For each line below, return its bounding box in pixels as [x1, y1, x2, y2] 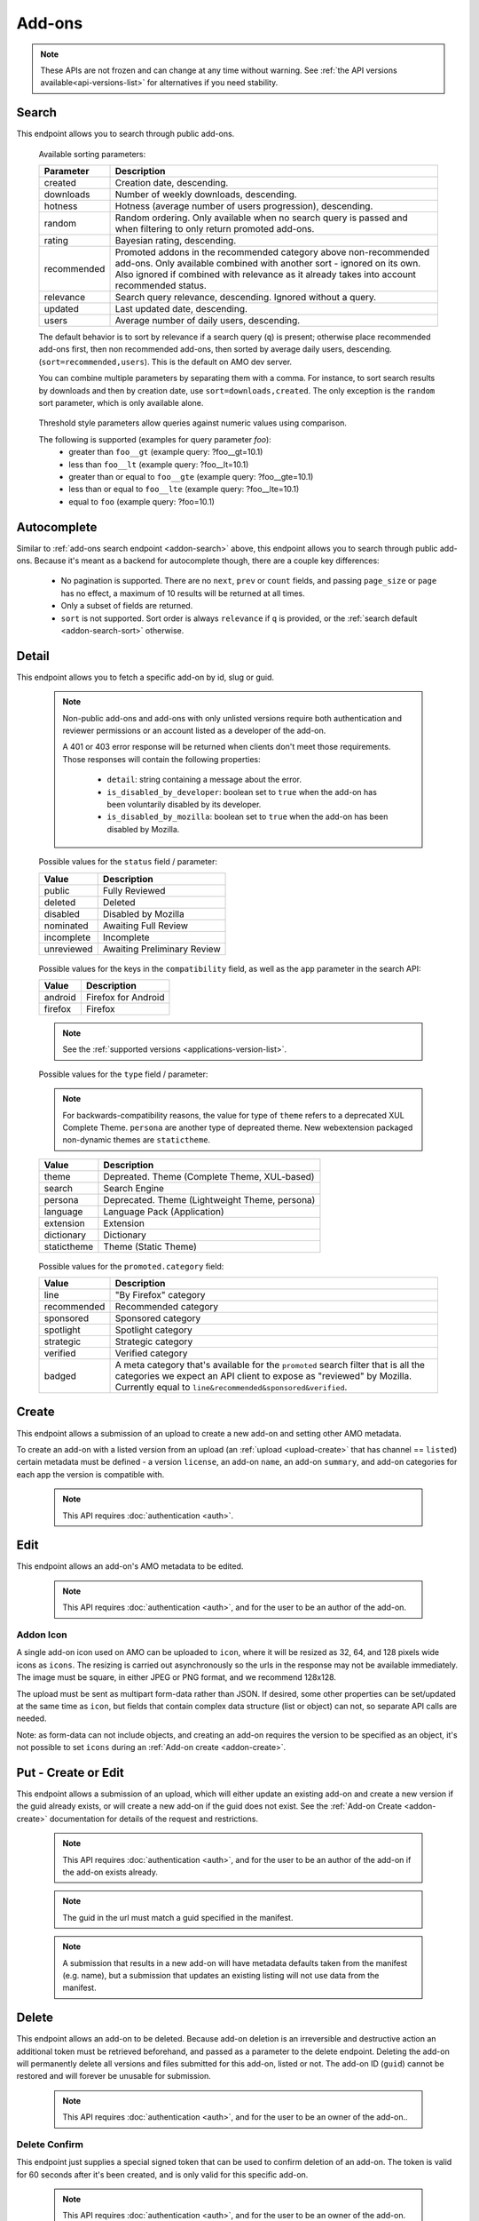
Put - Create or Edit [16, 1764, 124, 1780]
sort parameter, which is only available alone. [38, 397, 204, 408]
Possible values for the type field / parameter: [38, 1069, 208, 1079]
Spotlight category [114, 1324, 192, 1336]
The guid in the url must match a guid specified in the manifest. [62, 1912, 294, 1922]
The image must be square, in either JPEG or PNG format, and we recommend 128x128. [16, 1672, 337, 1683]
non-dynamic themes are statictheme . [62, 1134, 211, 1145]
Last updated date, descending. [114, 303, 248, 315]
